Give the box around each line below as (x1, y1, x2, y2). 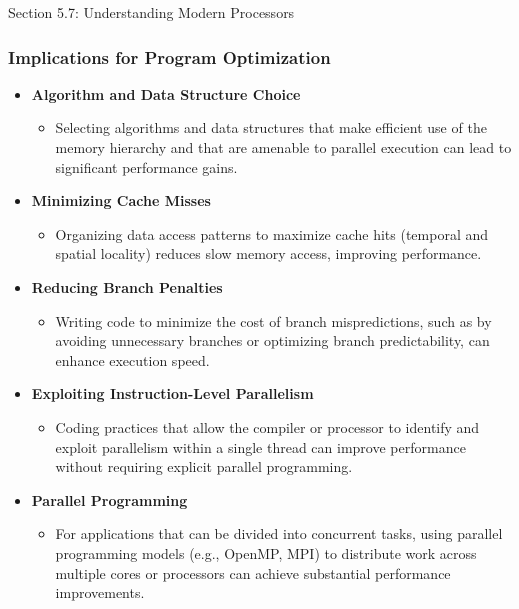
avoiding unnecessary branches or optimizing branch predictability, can (55, 330, 490, 351)
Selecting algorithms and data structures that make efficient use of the (55, 117, 487, 138)
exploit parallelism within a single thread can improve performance (55, 436, 466, 457)
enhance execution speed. (55, 349, 210, 370)
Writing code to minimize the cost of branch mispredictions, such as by (55, 310, 492, 331)
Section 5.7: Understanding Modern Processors (8, 2, 295, 22)
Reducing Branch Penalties (31, 276, 223, 297)
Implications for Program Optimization (8, 44, 331, 69)
